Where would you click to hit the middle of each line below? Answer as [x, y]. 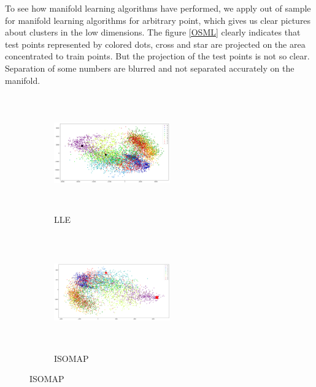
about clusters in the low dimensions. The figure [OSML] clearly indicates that [153, 32]
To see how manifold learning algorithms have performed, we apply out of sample [158, 8]
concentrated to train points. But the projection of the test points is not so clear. [157, 56]
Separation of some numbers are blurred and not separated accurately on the [150, 68]
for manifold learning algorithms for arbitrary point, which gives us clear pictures [158, 20]
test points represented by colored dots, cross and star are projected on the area [155, 44]
